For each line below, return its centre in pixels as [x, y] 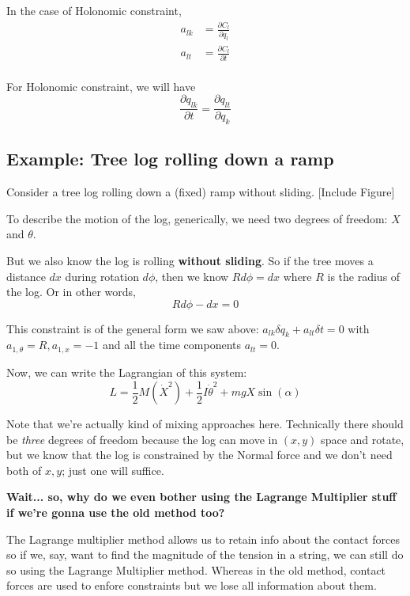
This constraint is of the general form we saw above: [133, 328]
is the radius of [364, 276]
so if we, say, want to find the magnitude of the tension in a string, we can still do [205, 554]
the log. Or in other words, [71, 292]
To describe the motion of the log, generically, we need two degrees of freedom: [197, 218]
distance [26, 276]
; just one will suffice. [113, 470]
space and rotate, [363, 439]
